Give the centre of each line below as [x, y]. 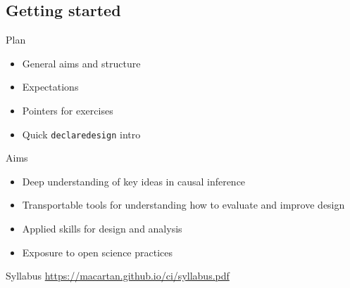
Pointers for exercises [68, 110]
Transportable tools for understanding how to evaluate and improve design [183, 205]
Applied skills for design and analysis [102, 229]
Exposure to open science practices [98, 252]
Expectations [50, 87]
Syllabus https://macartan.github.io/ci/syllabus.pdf [118, 276]
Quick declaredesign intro [81, 134]
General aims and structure [81, 63]
